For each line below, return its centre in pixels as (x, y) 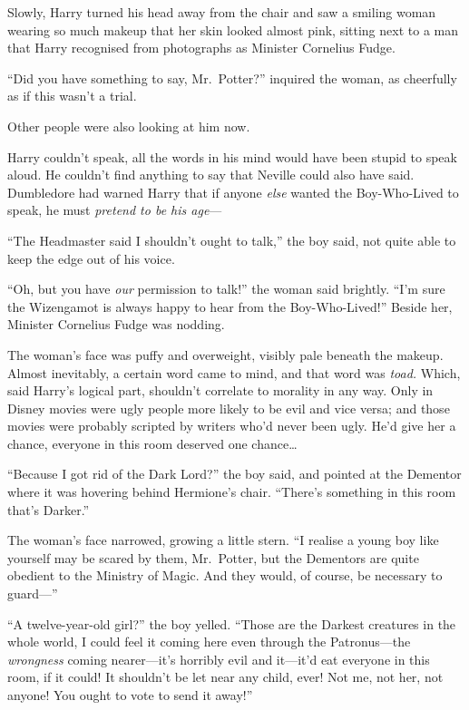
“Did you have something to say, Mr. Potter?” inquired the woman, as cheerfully (232, 78)
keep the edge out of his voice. (91, 258)
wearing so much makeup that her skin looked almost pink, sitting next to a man (233, 29)
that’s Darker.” (49, 509)
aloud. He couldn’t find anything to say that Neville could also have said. (211, 175)
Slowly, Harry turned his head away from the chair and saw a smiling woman (222, 12)
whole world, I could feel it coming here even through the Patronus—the (209, 642)
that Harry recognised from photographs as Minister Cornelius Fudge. (201, 48)
